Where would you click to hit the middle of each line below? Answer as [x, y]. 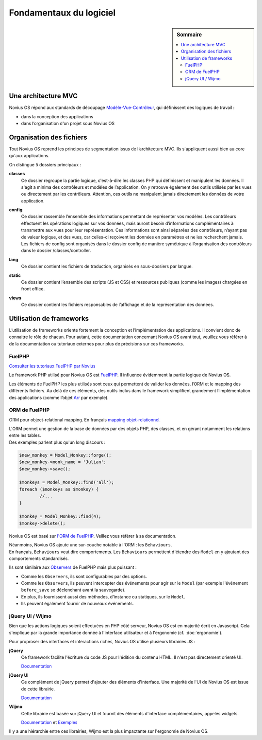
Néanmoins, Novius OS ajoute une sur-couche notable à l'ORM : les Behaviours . [90, 545]
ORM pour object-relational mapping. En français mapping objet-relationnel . [85, 420]
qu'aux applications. [29, 156]
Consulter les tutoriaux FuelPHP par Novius [52, 366]
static [15, 275]
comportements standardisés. [39, 558]
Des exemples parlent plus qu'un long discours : [57, 442]
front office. [33, 289]
